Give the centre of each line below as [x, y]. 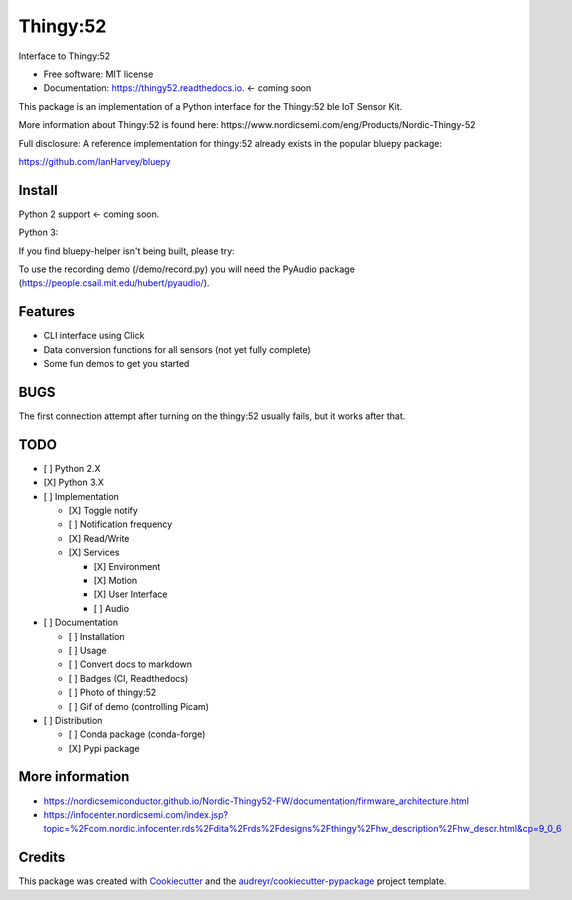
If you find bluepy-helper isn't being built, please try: [126, 251]
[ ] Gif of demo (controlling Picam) [139, 706]
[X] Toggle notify [103, 511]
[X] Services [94, 552]
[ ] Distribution [73, 720]
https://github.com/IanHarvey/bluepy [94, 161]
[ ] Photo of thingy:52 [112, 692]
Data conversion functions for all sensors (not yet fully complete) [177, 349]
